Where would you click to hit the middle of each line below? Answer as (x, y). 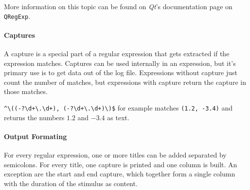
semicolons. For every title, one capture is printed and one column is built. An (121, 164)
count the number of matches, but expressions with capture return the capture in (125, 82)
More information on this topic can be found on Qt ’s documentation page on (118, 6)
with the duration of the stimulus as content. (71, 183)
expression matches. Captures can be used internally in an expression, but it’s (120, 63)
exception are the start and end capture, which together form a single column (120, 174)
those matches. (26, 91)
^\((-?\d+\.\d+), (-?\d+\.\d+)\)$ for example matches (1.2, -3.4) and (118, 108)
